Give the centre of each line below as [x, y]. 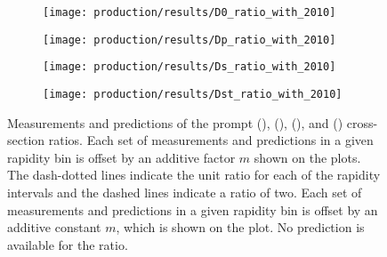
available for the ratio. [68, 244]
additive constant [54, 227]
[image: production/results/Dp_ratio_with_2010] [189, 40]
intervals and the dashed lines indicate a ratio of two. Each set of [185, 192]
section [26, 140]
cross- [362, 122]
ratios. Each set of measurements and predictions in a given [211, 140]
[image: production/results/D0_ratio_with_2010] [189, 12]
